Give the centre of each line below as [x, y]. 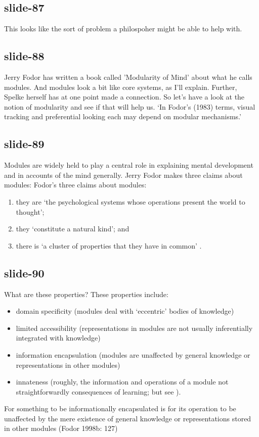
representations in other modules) [68, 365]
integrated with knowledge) [58, 338]
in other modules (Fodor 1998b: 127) [61, 428]
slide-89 [24, 144]
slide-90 [24, 273]
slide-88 [24, 56]
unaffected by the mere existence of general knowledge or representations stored [128, 418]
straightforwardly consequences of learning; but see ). [98, 391]
